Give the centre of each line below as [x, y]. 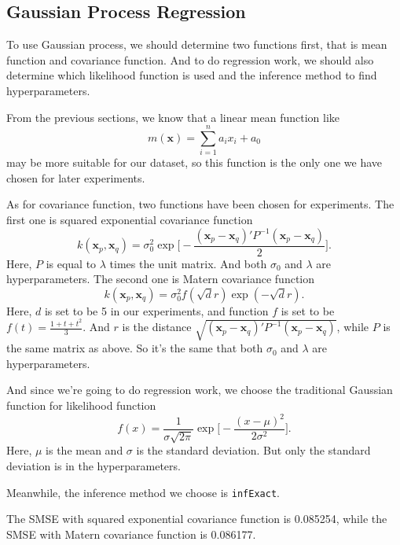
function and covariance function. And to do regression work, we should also [190, 59]
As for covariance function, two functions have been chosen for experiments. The [200, 204]
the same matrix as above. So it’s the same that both [135, 348]
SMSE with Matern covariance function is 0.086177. [131, 534]
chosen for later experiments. [76, 177]
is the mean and [84, 450]
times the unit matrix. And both [188, 263]
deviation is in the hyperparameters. [94, 466]
